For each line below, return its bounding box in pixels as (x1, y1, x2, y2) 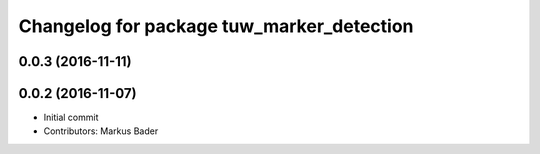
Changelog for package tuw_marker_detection (18, 15, 414, 37)
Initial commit (43, 111, 99, 124)
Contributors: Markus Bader (43, 125, 159, 137)
